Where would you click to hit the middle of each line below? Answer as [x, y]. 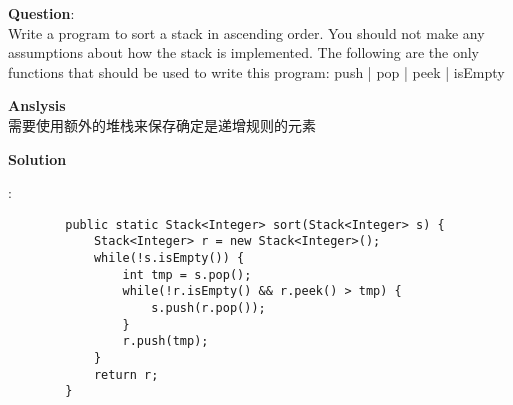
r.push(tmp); [165, 341]
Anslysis [37, 105]
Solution [37, 158]
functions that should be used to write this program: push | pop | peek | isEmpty [256, 71]
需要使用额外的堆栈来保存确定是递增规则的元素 [162, 124]
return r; [126, 374]
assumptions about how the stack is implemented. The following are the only [243, 52]
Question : [41, 13]
